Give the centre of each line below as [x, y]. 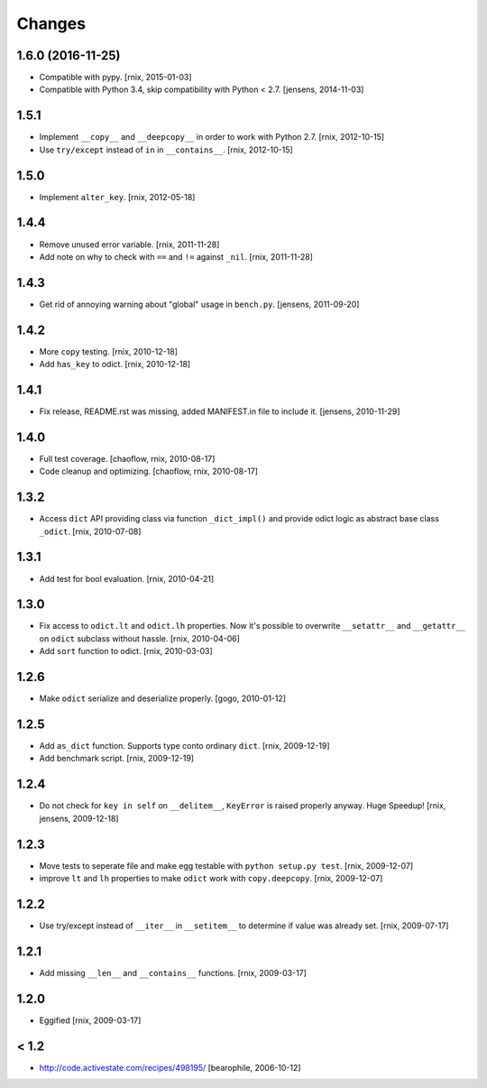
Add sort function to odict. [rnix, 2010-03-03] [126, 651]
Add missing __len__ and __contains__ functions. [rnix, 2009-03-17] [173, 973]
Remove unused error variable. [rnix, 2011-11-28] [129, 244]
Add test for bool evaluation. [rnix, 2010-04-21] [127, 578]
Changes [51, 23]
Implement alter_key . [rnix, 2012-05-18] [117, 197]
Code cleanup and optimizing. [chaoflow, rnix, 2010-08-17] [149, 471]
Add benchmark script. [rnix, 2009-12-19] [116, 759]
